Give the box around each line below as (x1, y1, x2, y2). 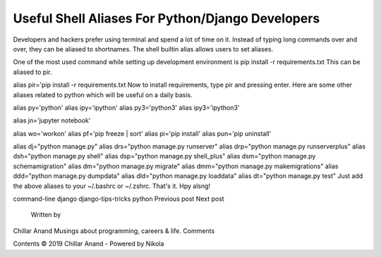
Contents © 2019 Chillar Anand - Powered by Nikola (13, 239, 164, 248)
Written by (30, 211, 61, 219)
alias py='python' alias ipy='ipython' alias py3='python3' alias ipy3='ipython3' (13, 103, 240, 112)
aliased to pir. (13, 68, 52, 76)
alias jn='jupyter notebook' (13, 116, 91, 125)
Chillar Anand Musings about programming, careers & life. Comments (13, 226, 215, 235)
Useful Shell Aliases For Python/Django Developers (13, 11, 320, 26)
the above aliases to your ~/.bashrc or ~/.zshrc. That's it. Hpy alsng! (13, 182, 211, 190)
